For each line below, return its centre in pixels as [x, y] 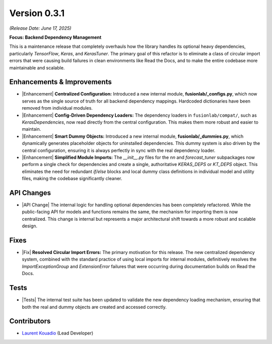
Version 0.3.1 [37, 13]
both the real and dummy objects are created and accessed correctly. [94, 307]
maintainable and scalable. [37, 67]
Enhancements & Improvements [60, 82]
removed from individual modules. [57, 108]
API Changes [30, 193]
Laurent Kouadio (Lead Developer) [58, 333]
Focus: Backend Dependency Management [55, 37]
